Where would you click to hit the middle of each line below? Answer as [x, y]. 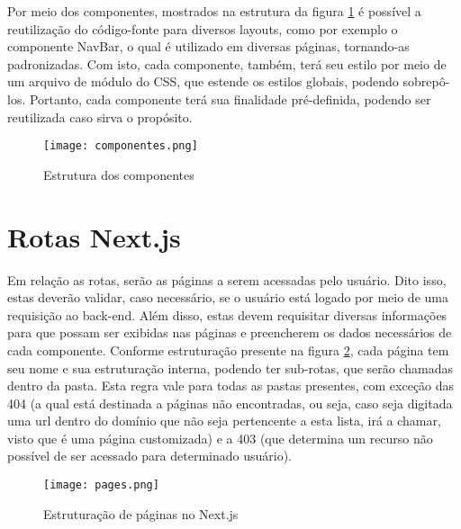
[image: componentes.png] [121, 146]
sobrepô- [426, 81]
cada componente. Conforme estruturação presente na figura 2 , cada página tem [228, 350]
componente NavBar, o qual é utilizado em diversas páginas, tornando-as [208, 46]
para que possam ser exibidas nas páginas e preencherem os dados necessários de [230, 332]
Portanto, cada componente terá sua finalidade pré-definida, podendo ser [230, 99]
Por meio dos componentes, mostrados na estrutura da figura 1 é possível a [214, 11]
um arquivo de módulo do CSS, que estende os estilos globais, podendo [203, 81]
